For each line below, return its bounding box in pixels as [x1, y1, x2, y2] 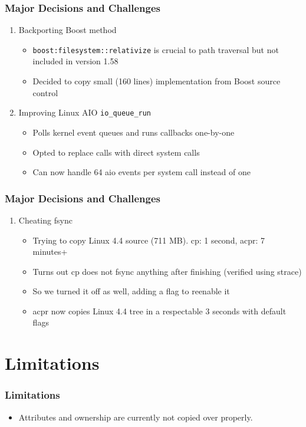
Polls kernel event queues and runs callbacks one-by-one [32, 126, 235, 138]
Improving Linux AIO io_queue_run [18, 106, 152, 119]
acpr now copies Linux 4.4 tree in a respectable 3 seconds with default [32, 304, 287, 317]
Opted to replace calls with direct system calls [32, 146, 200, 158]
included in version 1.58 [32, 55, 119, 67]
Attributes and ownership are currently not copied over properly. [18, 410, 253, 423]
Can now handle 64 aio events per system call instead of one [32, 166, 251, 178]
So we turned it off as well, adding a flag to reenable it [32, 285, 230, 297]
